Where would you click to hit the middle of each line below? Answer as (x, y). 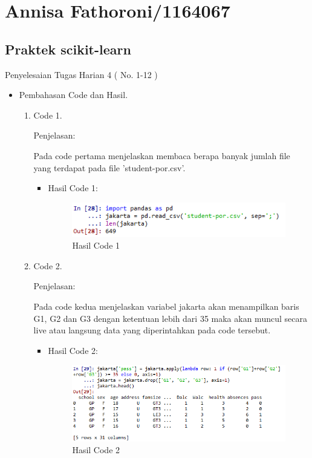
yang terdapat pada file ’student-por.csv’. (109, 167)
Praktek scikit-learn (68, 49)
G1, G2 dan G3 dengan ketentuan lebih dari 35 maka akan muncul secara (170, 318)
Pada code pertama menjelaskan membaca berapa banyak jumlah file (162, 155)
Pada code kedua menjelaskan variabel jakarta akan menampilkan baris (166, 306)
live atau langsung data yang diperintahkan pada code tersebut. (152, 330)
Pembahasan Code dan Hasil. (73, 95)
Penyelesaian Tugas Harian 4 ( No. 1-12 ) (81, 74)
